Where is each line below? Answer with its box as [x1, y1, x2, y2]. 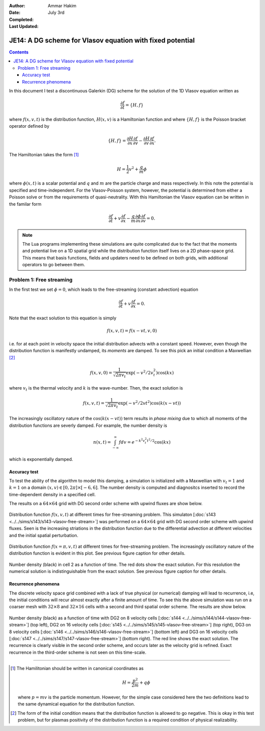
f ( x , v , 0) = [90, 370, 112, 375]
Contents [9, 49, 29, 55]
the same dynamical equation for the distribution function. [18, 701, 135, 707]
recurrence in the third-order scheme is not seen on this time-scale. [9, 649, 147, 655]
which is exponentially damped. [9, 456, 73, 462]
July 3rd [48, 10, 65, 16]
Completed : [9, 16, 34, 22]
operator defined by [9, 123, 50, 129]
